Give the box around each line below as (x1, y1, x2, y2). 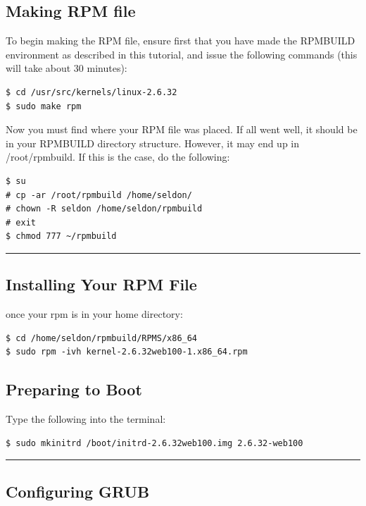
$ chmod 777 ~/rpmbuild (6, 231, 117, 242)
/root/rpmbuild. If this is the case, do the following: (6, 149, 230, 164)
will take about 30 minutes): (6, 61, 127, 75)
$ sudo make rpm (6, 101, 82, 111)
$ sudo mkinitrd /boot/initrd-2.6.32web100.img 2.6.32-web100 (6, 438, 303, 448)
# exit (6, 217, 36, 228)
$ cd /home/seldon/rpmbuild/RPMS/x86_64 (6, 333, 198, 343)
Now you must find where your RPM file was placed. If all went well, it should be (6, 122, 358, 137)
